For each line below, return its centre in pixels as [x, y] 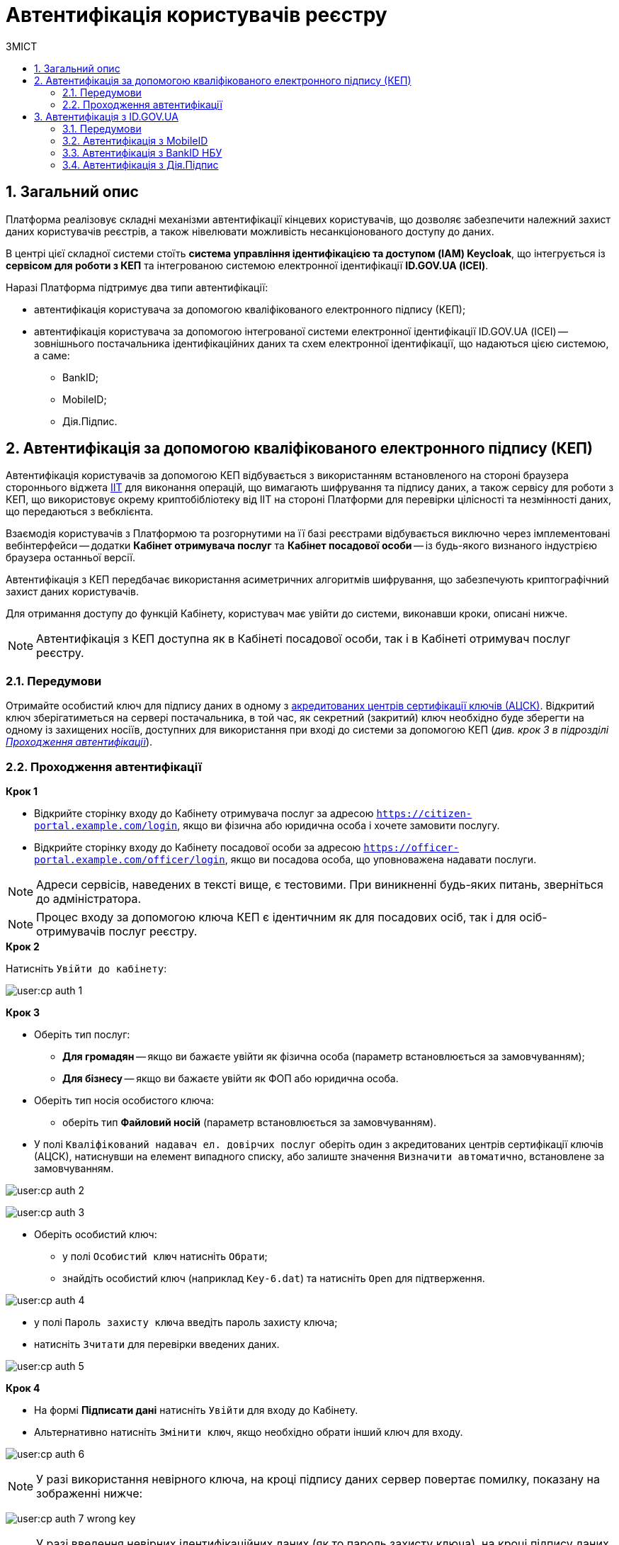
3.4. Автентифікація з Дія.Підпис [141, 164]
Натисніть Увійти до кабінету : [86, 968]
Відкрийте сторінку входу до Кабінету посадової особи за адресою [198, 847]
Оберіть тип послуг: [82, 1034]
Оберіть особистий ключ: [96, 1234]
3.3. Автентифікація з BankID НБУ [142, 152]
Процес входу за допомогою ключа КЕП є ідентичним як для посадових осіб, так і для [276, 917]
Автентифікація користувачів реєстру [197, 15]
